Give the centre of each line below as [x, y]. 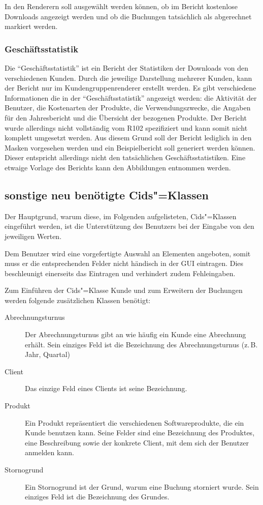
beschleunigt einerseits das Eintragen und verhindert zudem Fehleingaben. [120, 273]
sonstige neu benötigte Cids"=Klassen [107, 195]
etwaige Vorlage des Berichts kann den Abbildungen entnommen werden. [118, 167]
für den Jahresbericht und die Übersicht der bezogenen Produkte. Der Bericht [126, 117]
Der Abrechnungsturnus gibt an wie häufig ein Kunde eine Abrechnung [136, 334]
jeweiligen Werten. [33, 236]
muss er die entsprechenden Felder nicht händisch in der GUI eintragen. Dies [124, 263]
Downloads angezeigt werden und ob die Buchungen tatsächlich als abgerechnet [128, 16]
